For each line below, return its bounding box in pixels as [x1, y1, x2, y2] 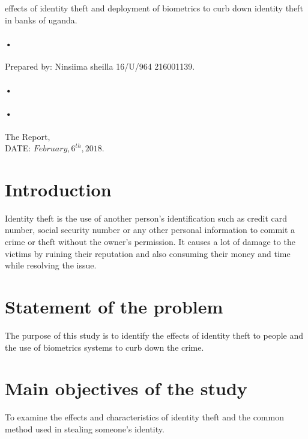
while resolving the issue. [5, 259, 97, 271]
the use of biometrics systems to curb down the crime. [5, 341, 204, 353]
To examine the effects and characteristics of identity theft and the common [5, 411, 284, 423]
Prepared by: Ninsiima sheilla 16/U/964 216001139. [5, 59, 195, 72]
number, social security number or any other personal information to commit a [5, 223, 295, 236]
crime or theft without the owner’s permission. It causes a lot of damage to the [5, 235, 295, 248]
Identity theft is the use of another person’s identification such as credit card [5, 211, 288, 224]
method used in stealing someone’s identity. [5, 422, 165, 435]
